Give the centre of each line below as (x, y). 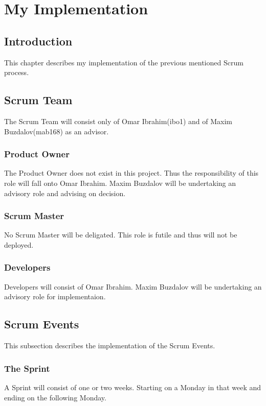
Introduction (38, 41)
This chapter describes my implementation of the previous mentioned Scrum (124, 62)
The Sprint (27, 368)
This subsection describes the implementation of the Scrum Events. (110, 345)
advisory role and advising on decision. (65, 193)
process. (17, 72)
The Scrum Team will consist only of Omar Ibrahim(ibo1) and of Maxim (118, 121)
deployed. (19, 244)
